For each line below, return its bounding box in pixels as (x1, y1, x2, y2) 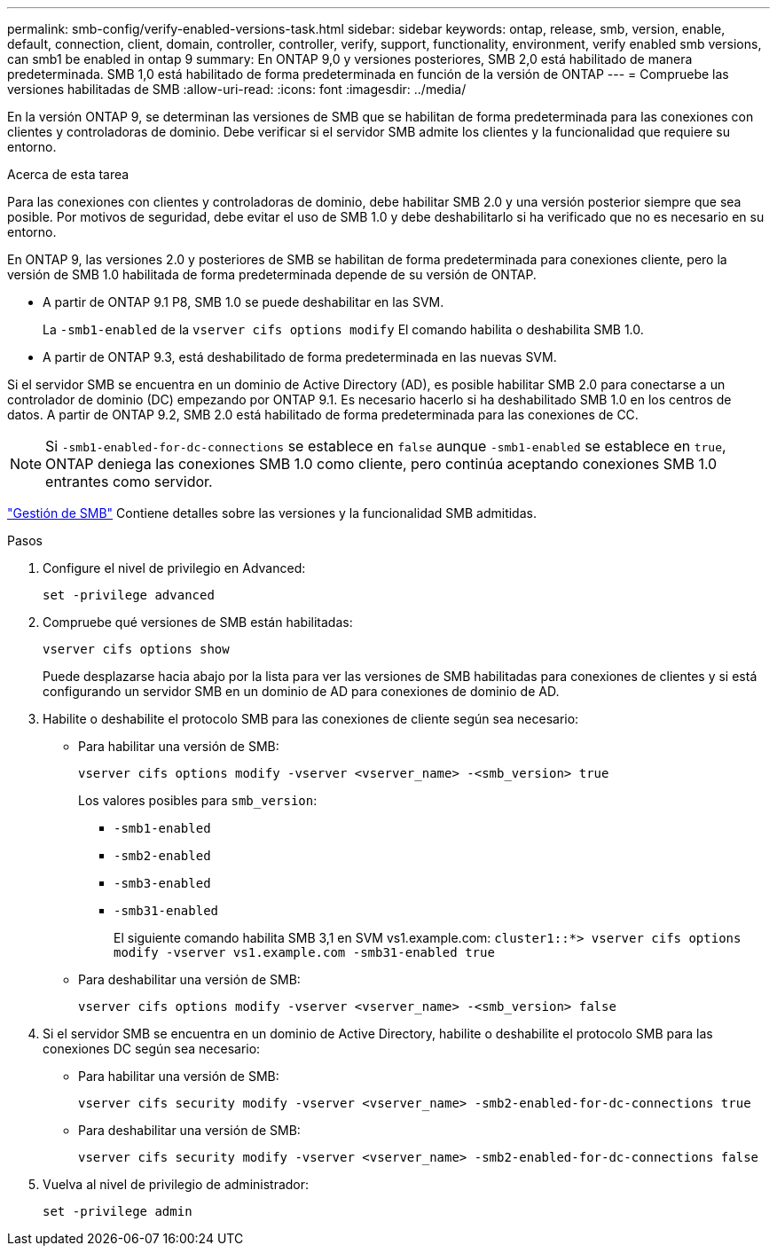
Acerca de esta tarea (7, 167, 129, 182)
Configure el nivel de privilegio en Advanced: (43, 560, 306, 576)
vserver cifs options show (43, 642, 230, 656)
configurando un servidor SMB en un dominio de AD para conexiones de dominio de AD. (43, 684, 560, 699)
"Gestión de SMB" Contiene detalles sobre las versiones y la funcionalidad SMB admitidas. (7, 505, 537, 521)
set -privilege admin (43, 1204, 192, 1218)
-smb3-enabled (114, 876, 211, 890)
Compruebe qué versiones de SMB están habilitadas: (43, 615, 353, 630)
